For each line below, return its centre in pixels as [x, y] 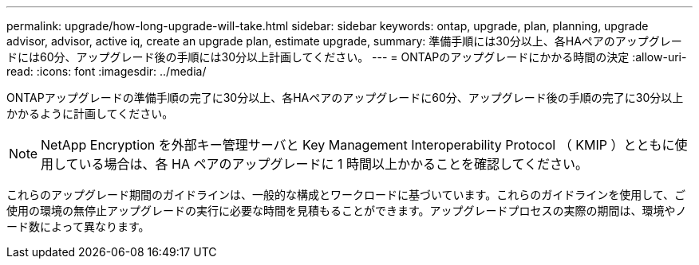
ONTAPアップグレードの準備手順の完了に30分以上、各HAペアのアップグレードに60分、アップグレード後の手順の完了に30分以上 [345, 97]
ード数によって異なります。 [78, 226]
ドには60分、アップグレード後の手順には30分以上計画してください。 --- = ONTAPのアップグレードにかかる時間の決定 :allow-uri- [347, 57]
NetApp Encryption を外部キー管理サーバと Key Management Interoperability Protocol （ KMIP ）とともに [358, 145]
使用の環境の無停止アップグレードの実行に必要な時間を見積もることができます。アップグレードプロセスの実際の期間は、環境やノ [347, 210]
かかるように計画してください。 [90, 113]
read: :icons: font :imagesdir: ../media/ [107, 71]
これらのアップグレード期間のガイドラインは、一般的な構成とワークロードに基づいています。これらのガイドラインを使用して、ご [346, 195]
